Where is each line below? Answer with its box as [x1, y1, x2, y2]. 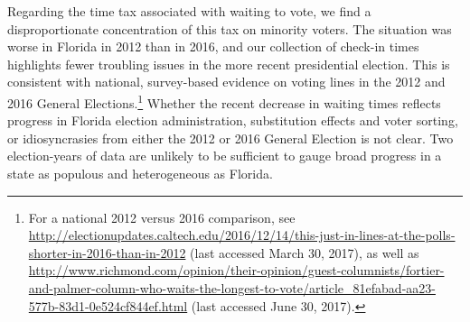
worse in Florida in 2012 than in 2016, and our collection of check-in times [7, 37, 419, 56]
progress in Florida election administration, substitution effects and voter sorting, [7, 111, 458, 130]
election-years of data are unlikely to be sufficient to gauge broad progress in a [7, 146, 442, 165]
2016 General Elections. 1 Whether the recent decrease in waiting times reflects [7, 90, 441, 112]
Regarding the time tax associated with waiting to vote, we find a [7, 2, 371, 20]
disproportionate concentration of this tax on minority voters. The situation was [7, 19, 452, 38]
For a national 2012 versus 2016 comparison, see [28, 207, 296, 226]
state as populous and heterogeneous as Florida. [7, 164, 273, 182]
